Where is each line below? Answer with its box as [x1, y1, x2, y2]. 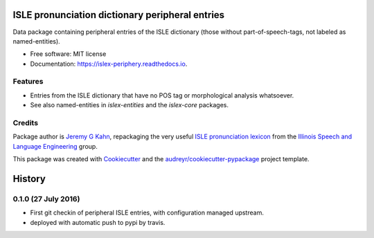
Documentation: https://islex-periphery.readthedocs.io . [30, 59, 188, 68]
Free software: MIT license [30, 50, 107, 58]
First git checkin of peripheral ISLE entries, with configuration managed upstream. [30, 208, 265, 217]
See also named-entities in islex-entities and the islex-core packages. [30, 101, 229, 109]
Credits [12, 118, 38, 127]
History [12, 173, 46, 185]
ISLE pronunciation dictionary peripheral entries [12, 9, 225, 21]
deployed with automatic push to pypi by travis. [30, 218, 166, 226]
